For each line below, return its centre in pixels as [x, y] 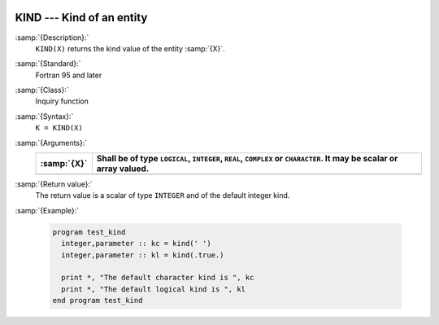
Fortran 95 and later [69, 75]
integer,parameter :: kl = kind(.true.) [143, 255]
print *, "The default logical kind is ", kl [153, 289]
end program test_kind [98, 301]
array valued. [123, 169]
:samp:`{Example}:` [47, 210]
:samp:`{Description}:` [52, 37]
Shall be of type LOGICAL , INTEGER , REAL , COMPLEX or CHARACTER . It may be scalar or [247, 159]
